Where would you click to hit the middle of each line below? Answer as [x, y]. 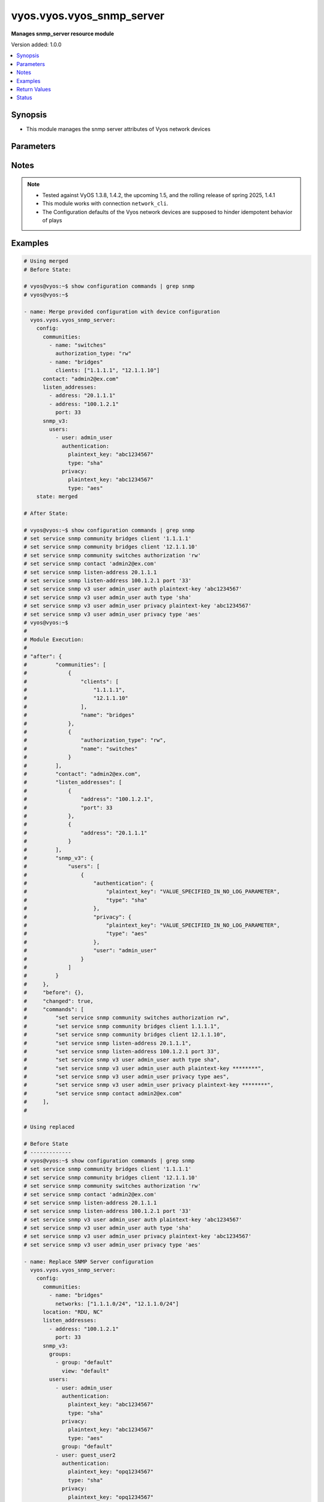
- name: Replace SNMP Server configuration [89, 1261]
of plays [52, 220]
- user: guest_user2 [85, 1455]
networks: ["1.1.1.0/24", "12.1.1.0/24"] [117, 1303]
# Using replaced [49, 1127]
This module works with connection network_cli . [105, 204]
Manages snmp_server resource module [62, 34]
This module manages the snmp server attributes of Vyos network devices [118, 129]
